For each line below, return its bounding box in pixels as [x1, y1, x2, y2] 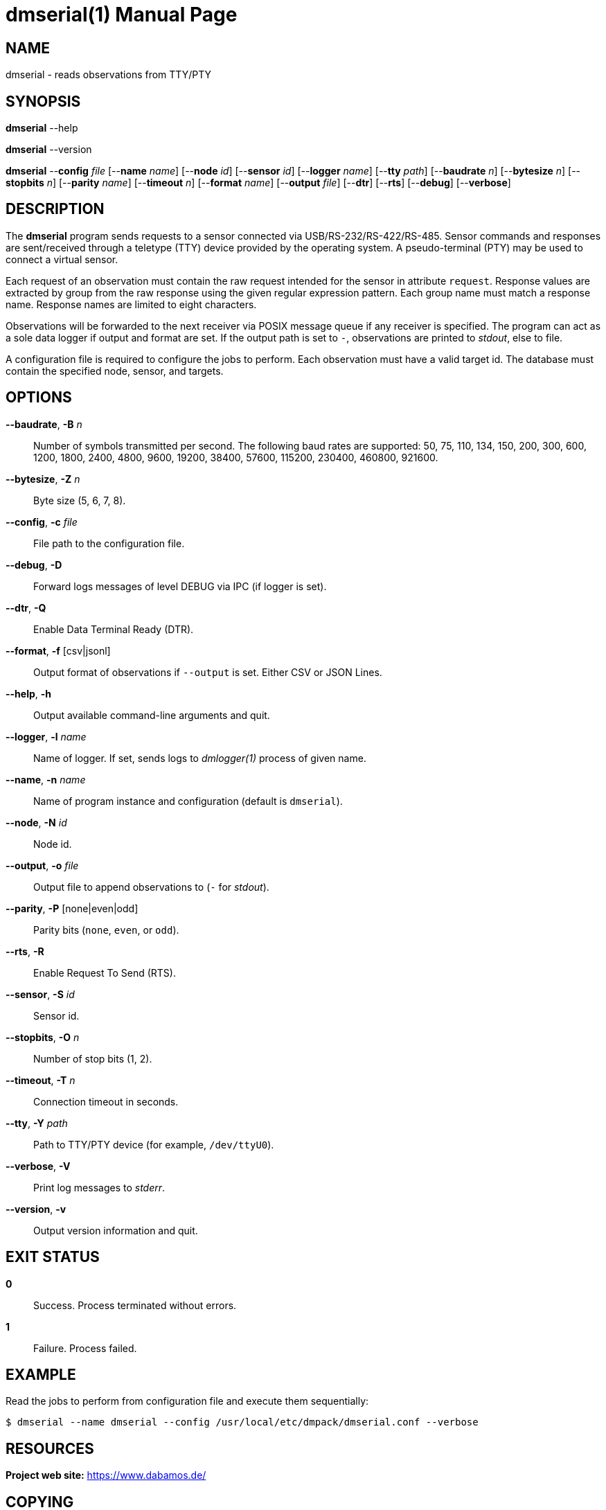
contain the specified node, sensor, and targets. [6, 364, 224, 377]
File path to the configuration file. [33, 537, 185, 549]
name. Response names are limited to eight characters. [6, 298, 257, 310]
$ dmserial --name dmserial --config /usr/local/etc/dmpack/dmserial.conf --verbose [6, 1416, 479, 1428]
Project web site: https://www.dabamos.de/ [6, 1469, 206, 1482]
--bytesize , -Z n [6, 472, 80, 485]
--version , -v [6, 1202, 66, 1215]
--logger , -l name [6, 730, 87, 743]
